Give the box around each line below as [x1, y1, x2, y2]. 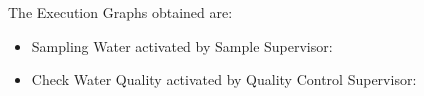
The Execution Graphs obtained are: [8, 2, 233, 22]
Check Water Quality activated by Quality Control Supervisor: [31, 69, 417, 90]
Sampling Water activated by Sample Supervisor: [31, 35, 333, 56]
